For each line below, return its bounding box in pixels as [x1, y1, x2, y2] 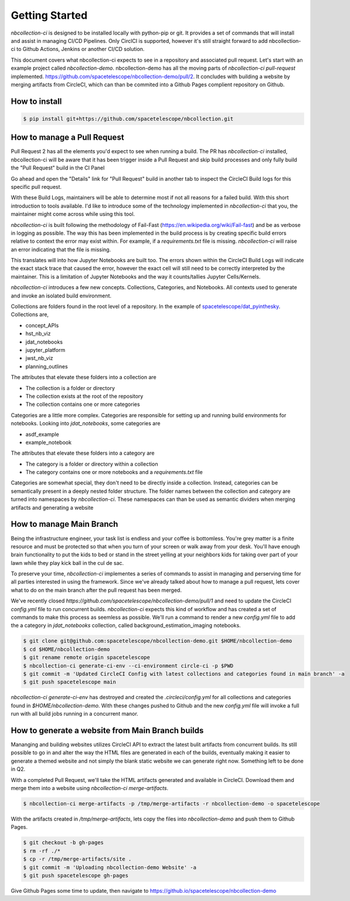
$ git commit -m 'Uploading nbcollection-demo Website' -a [23, 864, 196, 870]
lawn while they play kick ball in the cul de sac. [11, 559, 124, 566]
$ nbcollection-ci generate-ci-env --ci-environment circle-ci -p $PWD [23, 662, 234, 669]
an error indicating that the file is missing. [11, 246, 111, 253]
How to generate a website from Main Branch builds [11, 725, 204, 736]
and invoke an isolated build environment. [11, 292, 111, 299]
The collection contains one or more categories [25, 401, 140, 408]
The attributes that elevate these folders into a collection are [11, 374, 157, 381]
